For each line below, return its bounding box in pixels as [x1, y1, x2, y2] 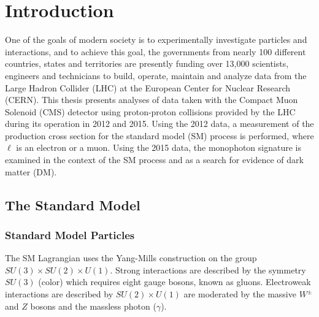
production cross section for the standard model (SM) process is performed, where [5, 129, 314, 142]
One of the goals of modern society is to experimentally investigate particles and [5, 33, 307, 46]
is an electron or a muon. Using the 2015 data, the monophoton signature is [16, 141, 302, 154]
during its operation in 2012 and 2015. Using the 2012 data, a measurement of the [5, 117, 314, 130]
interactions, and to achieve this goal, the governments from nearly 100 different [5, 45, 306, 58]
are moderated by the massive [183, 288, 296, 300]
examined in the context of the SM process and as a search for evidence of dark [5, 153, 304, 166]
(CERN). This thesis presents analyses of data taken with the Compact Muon [5, 93, 298, 106]
